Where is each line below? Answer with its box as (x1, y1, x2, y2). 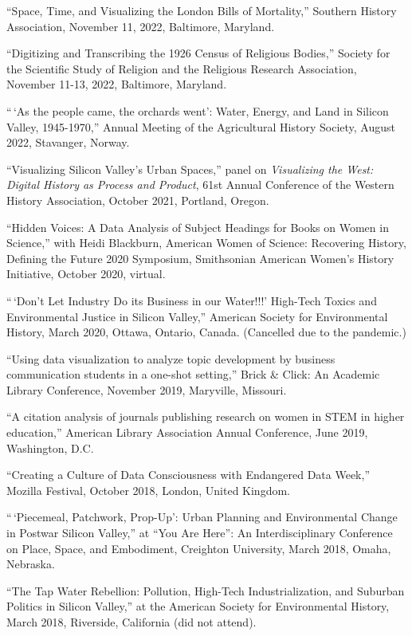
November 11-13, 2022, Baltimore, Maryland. (6, 76, 227, 92)
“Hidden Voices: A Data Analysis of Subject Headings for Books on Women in (6, 218, 389, 235)
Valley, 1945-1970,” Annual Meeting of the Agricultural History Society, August (6, 118, 395, 135)
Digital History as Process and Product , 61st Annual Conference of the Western (6, 176, 394, 193)
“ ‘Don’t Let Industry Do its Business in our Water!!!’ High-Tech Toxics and (6, 292, 377, 308)
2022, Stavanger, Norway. (6, 134, 130, 151)
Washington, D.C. (6, 439, 94, 456)
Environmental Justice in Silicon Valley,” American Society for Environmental (6, 308, 388, 324)
